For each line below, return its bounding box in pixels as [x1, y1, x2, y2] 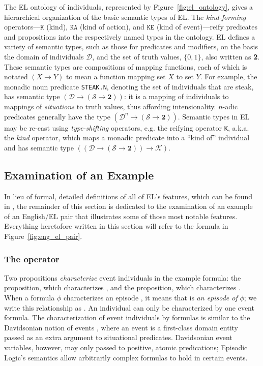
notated [4, 71, 28, 82]
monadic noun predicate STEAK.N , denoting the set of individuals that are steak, [4, 81, 254, 91]
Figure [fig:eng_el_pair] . [4, 231, 82, 241]
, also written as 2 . [201, 51, 260, 62]
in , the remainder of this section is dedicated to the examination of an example [4, 201, 253, 211]
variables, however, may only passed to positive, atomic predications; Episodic [4, 342, 248, 352]
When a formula [4, 292, 55, 303]
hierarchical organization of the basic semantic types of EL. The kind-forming [4, 11, 246, 22]
